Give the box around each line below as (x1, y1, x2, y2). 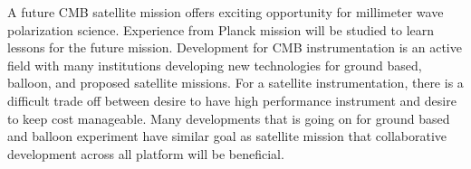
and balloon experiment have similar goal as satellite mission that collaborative (7, 127, 447, 146)
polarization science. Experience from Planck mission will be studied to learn (7, 20, 435, 39)
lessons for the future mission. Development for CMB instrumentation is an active (7, 38, 462, 57)
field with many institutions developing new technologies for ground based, (7, 55, 422, 74)
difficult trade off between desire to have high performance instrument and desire (7, 90, 457, 109)
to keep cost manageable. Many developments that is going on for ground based (7, 108, 450, 127)
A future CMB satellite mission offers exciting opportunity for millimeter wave (7, 3, 444, 21)
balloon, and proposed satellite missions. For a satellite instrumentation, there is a (7, 73, 464, 92)
